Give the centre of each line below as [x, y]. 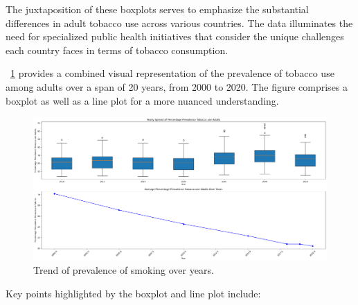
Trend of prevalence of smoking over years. [124, 270]
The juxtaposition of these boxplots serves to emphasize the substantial [157, 9]
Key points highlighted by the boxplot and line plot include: [133, 293]
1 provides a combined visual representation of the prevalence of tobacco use [172, 73]
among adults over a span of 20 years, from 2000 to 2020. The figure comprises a [177, 86]
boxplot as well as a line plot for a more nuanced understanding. [142, 100]
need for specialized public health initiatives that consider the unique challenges [175, 36]
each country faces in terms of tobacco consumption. [117, 50]
